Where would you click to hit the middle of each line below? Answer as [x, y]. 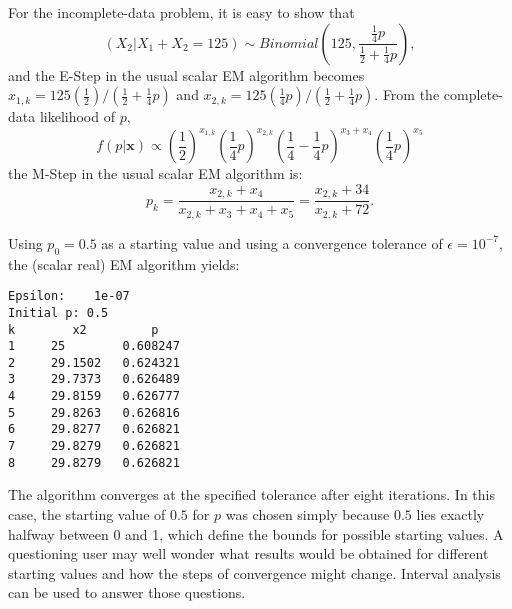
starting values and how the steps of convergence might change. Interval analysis [254, 572]
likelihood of [77, 116]
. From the [407, 94]
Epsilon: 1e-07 [69, 296]
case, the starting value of [87, 514]
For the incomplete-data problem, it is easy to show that [181, 12]
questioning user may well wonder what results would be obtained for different [248, 553]
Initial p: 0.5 [58, 312]
